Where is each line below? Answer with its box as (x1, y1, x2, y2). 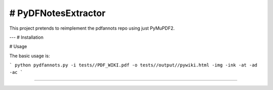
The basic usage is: (9, 53, 50, 59)
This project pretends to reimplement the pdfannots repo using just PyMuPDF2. (9, 25, 175, 31)
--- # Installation (9, 34, 44, 40)
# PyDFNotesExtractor (9, 8, 106, 19)
